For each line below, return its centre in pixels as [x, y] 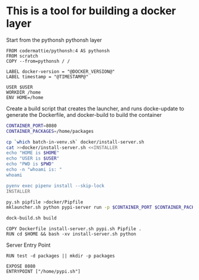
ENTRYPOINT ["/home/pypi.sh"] [44, 272]
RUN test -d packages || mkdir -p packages [61, 256]
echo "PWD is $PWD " [30, 164]
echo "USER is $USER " [33, 158]
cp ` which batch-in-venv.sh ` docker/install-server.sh [75, 142]
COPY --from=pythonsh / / [38, 61]
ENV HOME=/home [25, 97]
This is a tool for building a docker [91, 11]
